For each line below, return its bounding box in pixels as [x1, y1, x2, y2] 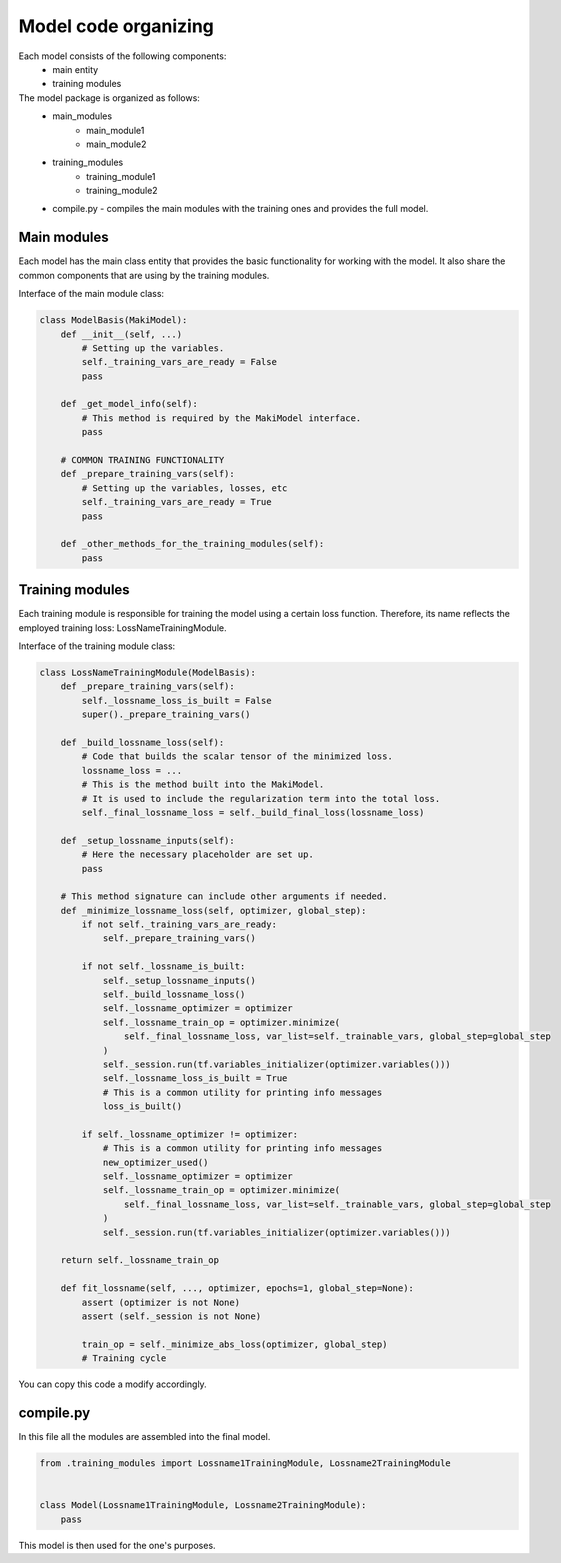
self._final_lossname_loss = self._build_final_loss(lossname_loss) [81, 806, 425, 818]
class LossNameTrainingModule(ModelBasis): [39, 667, 257, 679]
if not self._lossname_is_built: [81, 961, 246, 972]
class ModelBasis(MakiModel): [39, 315, 188, 326]
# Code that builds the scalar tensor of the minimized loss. [81, 751, 394, 762]
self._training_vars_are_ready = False [81, 356, 277, 368]
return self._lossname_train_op [60, 1255, 220, 1266]
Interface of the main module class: [18, 288, 165, 300]
